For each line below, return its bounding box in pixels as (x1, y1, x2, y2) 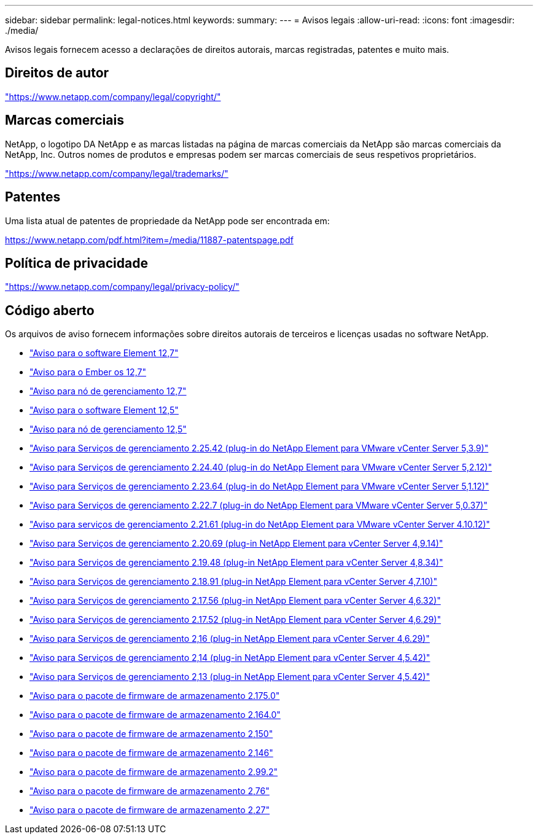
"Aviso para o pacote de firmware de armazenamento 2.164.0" (29, 709, 281, 720)
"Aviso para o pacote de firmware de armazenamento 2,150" (29, 728, 273, 739)
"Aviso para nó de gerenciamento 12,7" (29, 386, 187, 397)
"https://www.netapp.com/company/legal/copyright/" (5, 91, 221, 102)
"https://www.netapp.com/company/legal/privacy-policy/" (5, 281, 240, 292)
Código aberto (5, 302, 95, 318)
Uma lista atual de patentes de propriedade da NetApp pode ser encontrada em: (5, 215, 330, 226)
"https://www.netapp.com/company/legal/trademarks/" (5, 168, 228, 179)
